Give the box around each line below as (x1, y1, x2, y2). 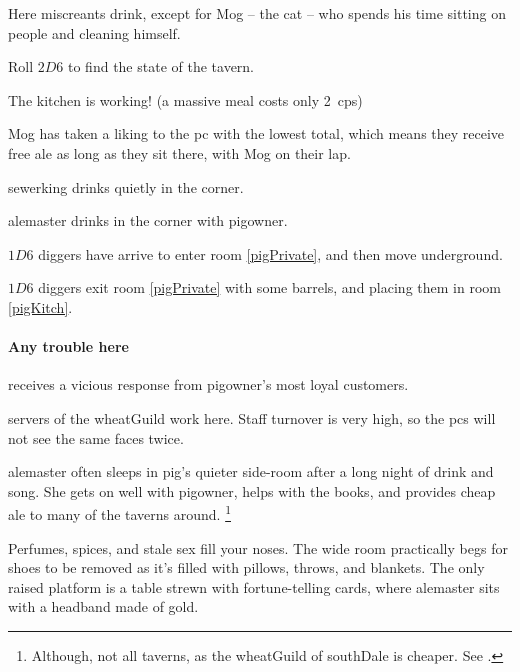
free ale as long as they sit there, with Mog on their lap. (8, 142, 351, 163)
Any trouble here (8, 336, 129, 357)
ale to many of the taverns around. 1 (8, 501, 231, 524)
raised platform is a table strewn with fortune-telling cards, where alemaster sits (8, 576, 500, 597)
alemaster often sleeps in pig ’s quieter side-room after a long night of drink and (8, 461, 494, 482)
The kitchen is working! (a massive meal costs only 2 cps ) (8, 89, 363, 110)
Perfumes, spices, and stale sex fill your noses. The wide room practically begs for (8, 537, 508, 558)
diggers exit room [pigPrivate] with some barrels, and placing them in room (38, 277, 501, 298)
